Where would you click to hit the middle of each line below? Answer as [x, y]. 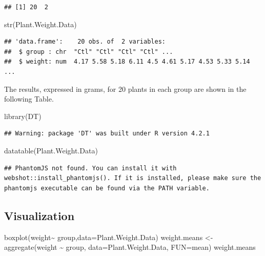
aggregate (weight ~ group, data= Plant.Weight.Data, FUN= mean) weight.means [130, 247]
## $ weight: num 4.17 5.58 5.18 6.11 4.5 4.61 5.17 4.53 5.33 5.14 [127, 62]
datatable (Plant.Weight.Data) [51, 150]
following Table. [29, 99]
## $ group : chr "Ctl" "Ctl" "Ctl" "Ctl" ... [89, 52]
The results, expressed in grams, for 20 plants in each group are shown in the [125, 88]
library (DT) [23, 116]
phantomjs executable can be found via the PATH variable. [107, 188]
